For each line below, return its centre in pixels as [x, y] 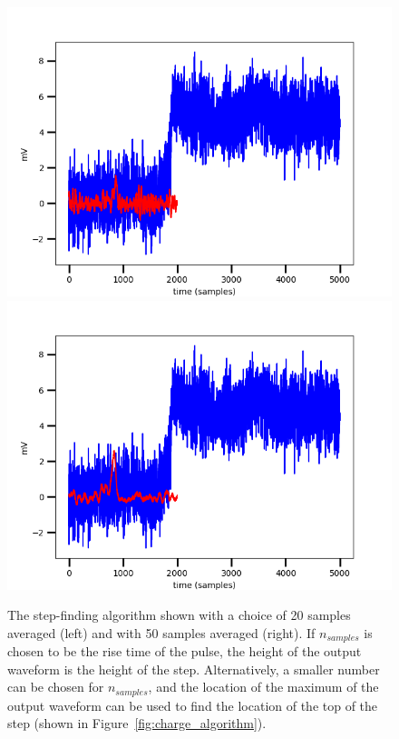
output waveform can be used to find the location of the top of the [193, 705]
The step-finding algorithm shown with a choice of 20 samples [179, 615]
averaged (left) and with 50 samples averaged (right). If [161, 632]
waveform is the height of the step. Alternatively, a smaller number [194, 669]
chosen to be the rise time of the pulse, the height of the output [185, 651]
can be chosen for [56, 687]
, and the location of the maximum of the [263, 687]
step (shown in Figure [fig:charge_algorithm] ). [137, 723]
